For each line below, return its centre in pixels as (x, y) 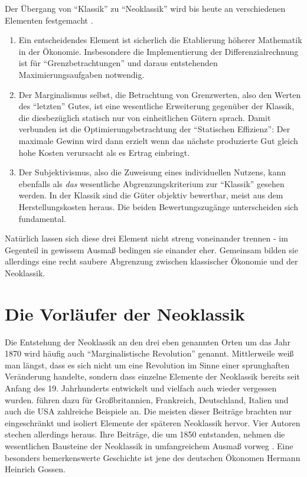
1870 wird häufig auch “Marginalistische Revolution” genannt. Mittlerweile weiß (149, 353)
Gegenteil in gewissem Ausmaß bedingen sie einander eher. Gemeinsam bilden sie (151, 249)
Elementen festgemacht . (49, 20)
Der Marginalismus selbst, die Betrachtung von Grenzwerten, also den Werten (160, 94)
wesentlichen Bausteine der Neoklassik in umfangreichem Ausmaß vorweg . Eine (149, 445)
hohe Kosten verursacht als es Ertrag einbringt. (104, 152)
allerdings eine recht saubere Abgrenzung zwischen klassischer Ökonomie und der (151, 261)
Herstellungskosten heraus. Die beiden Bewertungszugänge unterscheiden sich (158, 206)
